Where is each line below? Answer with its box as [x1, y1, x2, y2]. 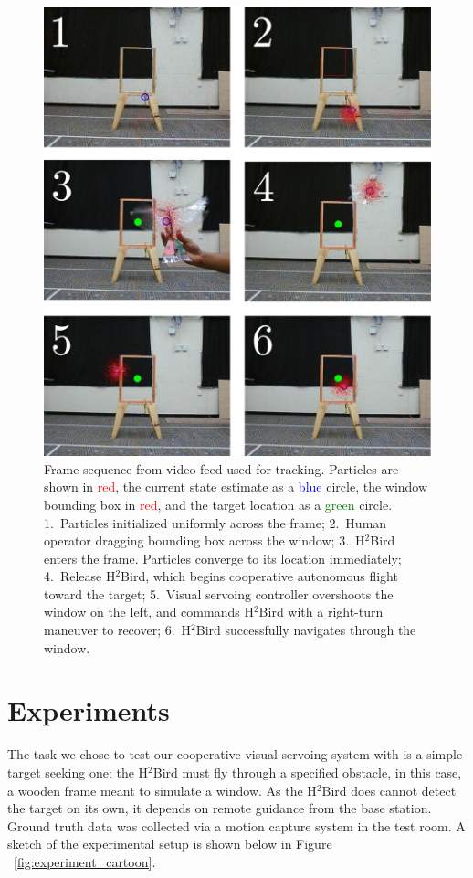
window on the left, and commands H [44, 602, 254, 621]
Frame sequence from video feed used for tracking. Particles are [44, 459, 399, 478]
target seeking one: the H [7, 762, 149, 781]
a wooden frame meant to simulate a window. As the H [7, 780, 317, 799]
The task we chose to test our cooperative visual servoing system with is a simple [7, 745, 463, 764]
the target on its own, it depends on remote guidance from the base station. [7, 799, 432, 818]
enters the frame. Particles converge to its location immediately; [44, 548, 402, 567]
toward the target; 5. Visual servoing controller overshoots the [44, 584, 394, 603]
